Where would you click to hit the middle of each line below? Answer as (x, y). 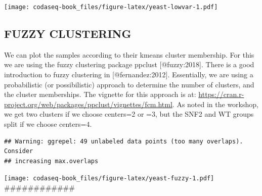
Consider (19, 151)
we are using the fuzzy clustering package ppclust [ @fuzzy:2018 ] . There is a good (129, 64)
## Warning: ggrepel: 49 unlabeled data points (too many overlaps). (124, 141)
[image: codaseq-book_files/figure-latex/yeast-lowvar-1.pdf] (111, 7)
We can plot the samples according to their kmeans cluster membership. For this (129, 54)
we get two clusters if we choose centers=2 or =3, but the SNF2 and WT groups (129, 114)
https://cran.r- (221, 94)
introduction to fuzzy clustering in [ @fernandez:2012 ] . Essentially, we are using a (129, 75)
